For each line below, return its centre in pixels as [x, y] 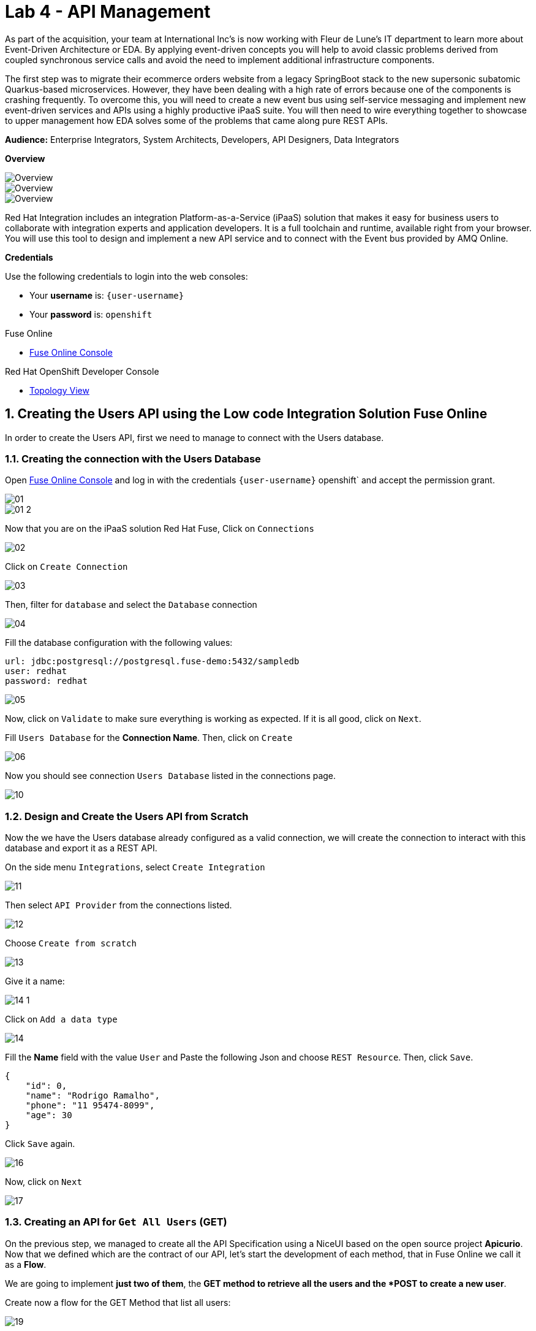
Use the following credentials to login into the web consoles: [126, 276]
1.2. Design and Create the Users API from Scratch [127, 816]
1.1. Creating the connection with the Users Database [133, 458]
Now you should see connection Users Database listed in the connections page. [171, 776]
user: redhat [36, 671]
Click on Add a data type [61, 1019]
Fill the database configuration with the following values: [119, 643]
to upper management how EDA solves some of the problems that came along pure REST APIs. [197, 120]
